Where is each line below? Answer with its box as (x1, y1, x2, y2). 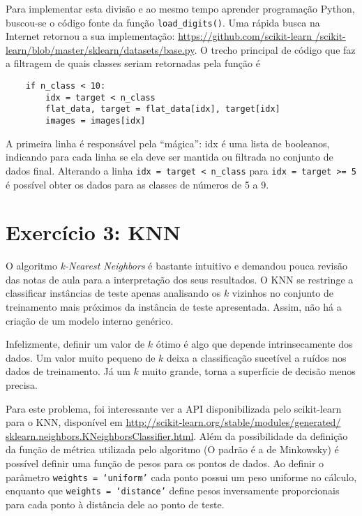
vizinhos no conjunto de (232, 286, 334, 300)
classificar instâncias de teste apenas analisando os (6, 286, 221, 300)
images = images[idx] (45, 116, 146, 126)
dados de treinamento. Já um (6, 364, 130, 378)
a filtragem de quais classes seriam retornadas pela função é (6, 56, 260, 71)
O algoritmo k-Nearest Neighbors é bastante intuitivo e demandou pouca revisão (6, 258, 347, 273)
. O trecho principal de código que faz (194, 42, 356, 57)
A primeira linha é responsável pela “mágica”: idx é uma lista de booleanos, (6, 135, 330, 150)
